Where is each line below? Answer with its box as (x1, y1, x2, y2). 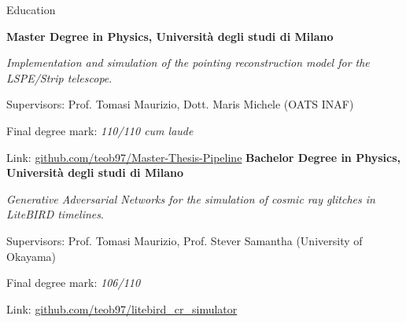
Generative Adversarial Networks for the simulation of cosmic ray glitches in (6, 190, 375, 207)
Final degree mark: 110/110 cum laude (6, 122, 194, 138)
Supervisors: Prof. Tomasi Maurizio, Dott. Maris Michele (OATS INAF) (6, 96, 354, 112)
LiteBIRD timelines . (6, 206, 104, 222)
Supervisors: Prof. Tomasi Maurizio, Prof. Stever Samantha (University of (6, 232, 363, 248)
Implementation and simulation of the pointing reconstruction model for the (6, 54, 370, 71)
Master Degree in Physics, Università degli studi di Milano (6, 28, 334, 44)
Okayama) (6, 248, 56, 264)
